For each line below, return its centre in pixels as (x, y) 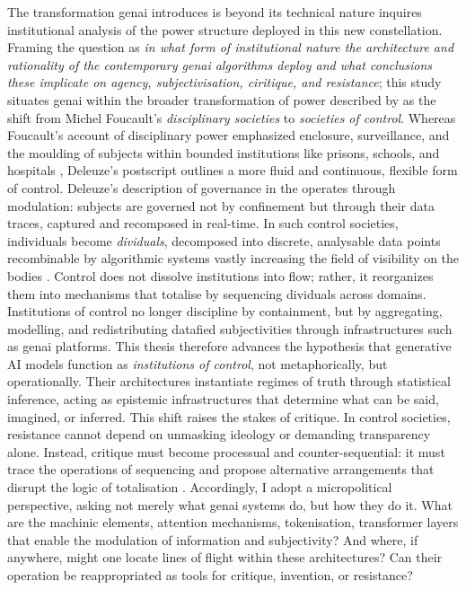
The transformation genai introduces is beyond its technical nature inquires (215, 12)
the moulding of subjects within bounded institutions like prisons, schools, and (224, 152)
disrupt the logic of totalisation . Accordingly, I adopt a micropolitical (200, 487)
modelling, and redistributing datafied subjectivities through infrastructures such (230, 328)
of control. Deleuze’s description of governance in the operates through (202, 187)
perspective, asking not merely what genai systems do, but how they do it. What (230, 504)
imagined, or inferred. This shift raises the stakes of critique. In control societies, (229, 416)
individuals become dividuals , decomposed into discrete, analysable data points (224, 240)
